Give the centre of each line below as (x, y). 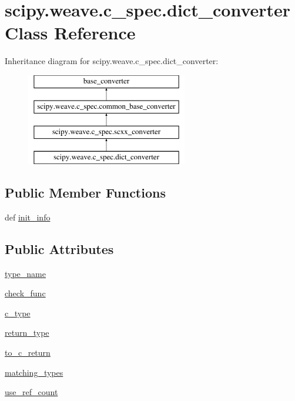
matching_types (34, 372)
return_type (27, 333)
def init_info (28, 217)
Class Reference (70, 33)
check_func (25, 293)
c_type (18, 313)
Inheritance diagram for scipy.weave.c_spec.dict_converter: (112, 61)
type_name (25, 273)
